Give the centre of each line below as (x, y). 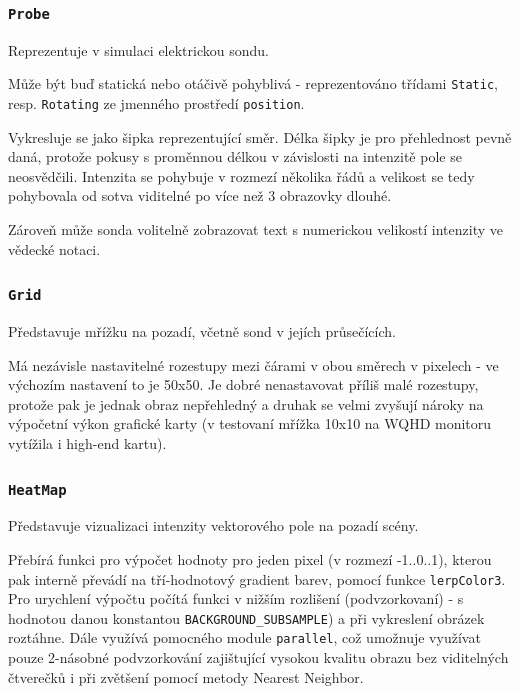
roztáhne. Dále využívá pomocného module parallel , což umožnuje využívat (244, 637)
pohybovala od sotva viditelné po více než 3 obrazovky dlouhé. (200, 195)
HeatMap (37, 489)
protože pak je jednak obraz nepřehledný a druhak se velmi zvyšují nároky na (246, 403)
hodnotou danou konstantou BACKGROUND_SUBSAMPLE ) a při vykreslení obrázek (246, 617)
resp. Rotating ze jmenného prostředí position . (156, 103)
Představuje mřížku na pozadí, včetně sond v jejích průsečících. (202, 331)
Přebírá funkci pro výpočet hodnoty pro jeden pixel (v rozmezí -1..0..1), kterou (250, 558)
